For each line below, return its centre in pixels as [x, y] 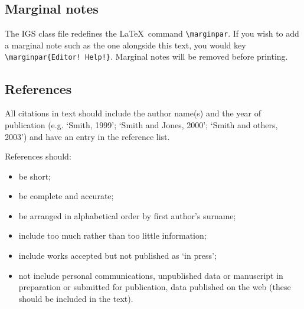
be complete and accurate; [66, 196]
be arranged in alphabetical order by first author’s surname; [127, 215]
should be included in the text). [76, 298]
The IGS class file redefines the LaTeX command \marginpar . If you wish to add [152, 33]
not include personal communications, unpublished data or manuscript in [151, 275]
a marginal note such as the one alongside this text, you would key [125, 45]
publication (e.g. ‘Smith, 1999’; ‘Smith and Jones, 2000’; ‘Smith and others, [141, 124]
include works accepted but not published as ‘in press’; [117, 256]
